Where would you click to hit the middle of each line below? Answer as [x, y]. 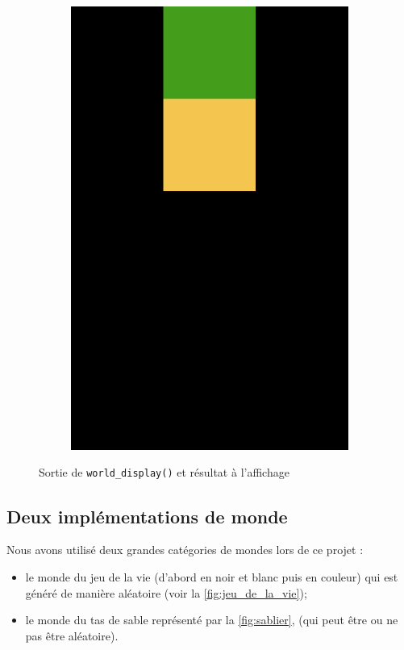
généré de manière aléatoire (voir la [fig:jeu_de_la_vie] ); [166, 592]
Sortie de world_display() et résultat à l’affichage [164, 472]
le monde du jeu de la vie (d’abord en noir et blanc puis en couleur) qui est [212, 576]
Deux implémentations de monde [147, 516]
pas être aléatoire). [72, 635]
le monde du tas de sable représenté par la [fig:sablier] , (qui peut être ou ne [212, 620]
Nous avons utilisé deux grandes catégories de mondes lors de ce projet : [185, 550]
